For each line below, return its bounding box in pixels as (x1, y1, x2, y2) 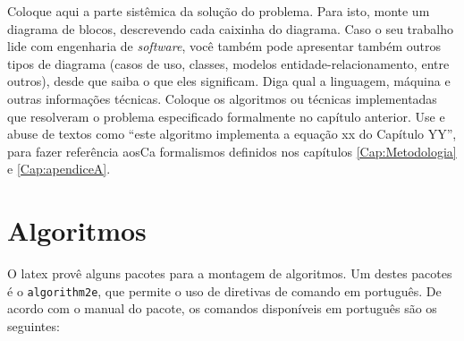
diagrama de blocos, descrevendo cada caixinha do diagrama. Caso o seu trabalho (7, 19, 454, 38)
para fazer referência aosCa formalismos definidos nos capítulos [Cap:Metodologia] (7, 141, 457, 160)
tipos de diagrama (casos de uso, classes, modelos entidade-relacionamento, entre (7, 54, 450, 72)
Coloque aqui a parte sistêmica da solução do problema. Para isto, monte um (7, 2, 430, 20)
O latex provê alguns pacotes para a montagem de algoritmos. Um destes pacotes (7, 264, 452, 283)
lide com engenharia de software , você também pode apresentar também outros (7, 37, 441, 55)
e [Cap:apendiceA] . (7, 159, 111, 178)
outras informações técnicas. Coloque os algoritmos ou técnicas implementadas (7, 89, 437, 107)
